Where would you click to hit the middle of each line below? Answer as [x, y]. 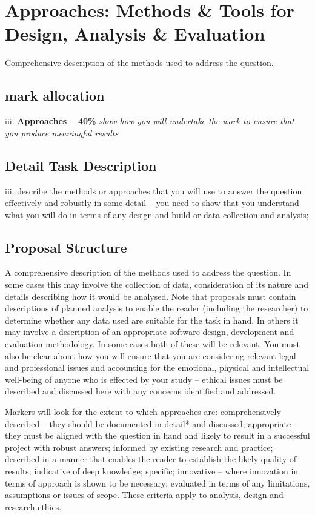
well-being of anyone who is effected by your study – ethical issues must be [144, 379]
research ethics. [33, 506]
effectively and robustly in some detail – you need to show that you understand [152, 203]
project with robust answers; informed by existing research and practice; [139, 447]
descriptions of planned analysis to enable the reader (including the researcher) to [157, 308]
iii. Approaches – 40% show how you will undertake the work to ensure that [150, 121]
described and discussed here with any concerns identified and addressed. [141, 391]
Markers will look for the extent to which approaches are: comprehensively [143, 412]
